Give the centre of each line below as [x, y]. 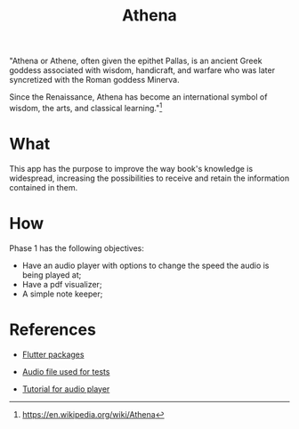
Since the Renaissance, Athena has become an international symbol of [138, 97]
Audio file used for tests [66, 371]
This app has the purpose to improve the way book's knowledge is [131, 168]
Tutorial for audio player [66, 389]
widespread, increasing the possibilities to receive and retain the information [149, 178]
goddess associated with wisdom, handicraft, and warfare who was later [142, 70]
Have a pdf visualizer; [62, 284]
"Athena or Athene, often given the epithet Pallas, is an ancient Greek [136, 61]
